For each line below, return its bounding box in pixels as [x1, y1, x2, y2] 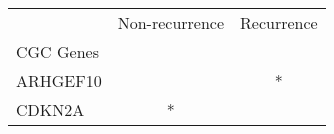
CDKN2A [16, 98, 85, 121]
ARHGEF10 [16, 69, 102, 92]
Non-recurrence [117, 11, 225, 34]
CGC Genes [16, 40, 99, 63]
